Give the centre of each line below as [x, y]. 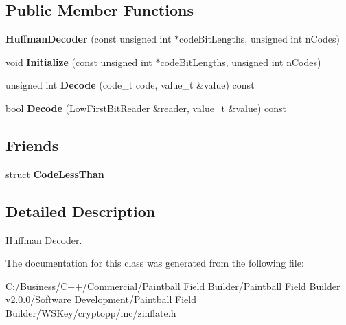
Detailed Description [81, 211]
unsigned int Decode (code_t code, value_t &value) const [130, 85]
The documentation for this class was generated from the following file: [155, 263]
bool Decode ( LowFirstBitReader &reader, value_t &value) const [146, 108]
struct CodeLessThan [55, 173]
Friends [32, 145]
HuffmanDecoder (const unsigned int [89, 39]
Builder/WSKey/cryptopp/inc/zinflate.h [91, 312]
